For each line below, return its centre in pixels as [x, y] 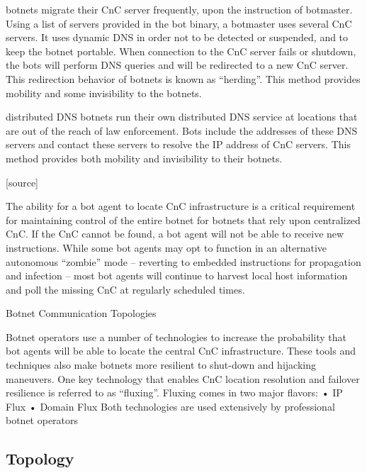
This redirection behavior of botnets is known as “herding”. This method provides [183, 78]
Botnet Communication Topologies [81, 313]
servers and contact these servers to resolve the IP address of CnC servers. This [178, 144]
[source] [22, 182]
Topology [40, 458]
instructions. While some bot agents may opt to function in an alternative [166, 247]
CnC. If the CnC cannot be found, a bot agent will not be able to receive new [175, 234]
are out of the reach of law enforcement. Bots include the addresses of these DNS [182, 130]
